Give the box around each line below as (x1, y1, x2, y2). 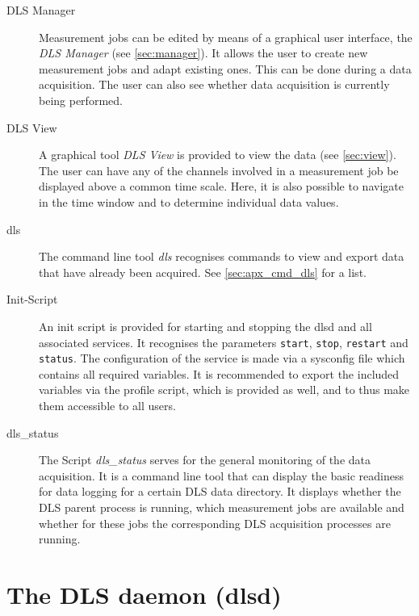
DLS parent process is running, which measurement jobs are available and (39, 498, 404, 515)
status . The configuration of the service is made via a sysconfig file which (39, 350, 405, 367)
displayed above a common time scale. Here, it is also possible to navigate (39, 178, 404, 195)
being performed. (39, 91, 123, 108)
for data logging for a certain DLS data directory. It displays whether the (39, 483, 401, 500)
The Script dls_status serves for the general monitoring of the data (39, 451, 371, 468)
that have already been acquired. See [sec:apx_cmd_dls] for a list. (39, 263, 367, 280)
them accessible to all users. (39, 397, 176, 413)
